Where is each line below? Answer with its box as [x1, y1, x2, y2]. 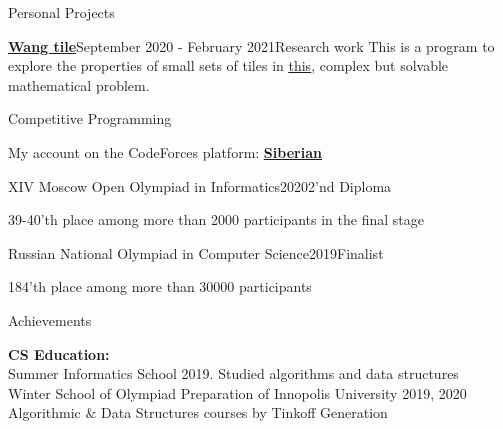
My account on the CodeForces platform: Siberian [8, 141, 322, 162]
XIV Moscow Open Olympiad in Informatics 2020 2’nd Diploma [8, 175, 392, 196]
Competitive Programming [8, 108, 172, 129]
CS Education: [8, 343, 110, 364]
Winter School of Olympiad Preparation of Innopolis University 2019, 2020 [8, 382, 467, 403]
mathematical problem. [8, 74, 150, 95]
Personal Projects [8, 2, 115, 22]
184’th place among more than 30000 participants [8, 276, 312, 297]
